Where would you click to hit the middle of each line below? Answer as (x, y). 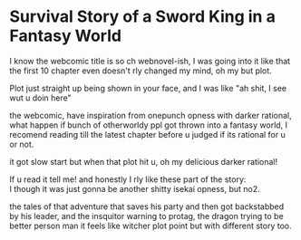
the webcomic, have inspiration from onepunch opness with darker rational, (150, 115)
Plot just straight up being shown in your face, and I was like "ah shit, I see (148, 88)
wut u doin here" (40, 98)
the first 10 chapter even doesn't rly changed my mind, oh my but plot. (141, 71)
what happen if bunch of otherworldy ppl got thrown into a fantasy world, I (149, 125)
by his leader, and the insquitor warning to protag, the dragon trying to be (146, 216)
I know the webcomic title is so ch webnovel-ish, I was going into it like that (150, 61)
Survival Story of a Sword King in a (143, 17)
